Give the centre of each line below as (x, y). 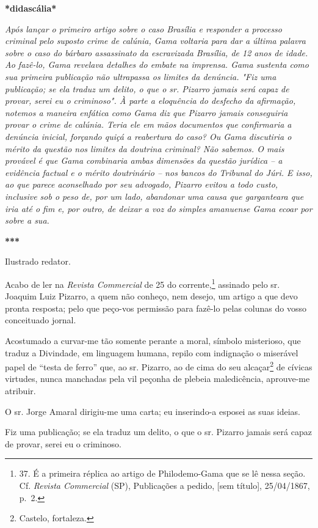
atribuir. (20, 390)
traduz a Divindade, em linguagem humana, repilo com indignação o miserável (152, 352)
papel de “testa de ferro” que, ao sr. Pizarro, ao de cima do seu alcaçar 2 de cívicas (159, 366)
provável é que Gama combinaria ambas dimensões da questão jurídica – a (144, 160)
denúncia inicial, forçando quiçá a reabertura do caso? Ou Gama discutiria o (148, 136)
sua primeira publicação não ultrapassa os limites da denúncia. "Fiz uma (141, 76)
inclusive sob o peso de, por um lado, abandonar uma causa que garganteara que (154, 196)
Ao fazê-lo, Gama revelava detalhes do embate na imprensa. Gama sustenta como (157, 64)
